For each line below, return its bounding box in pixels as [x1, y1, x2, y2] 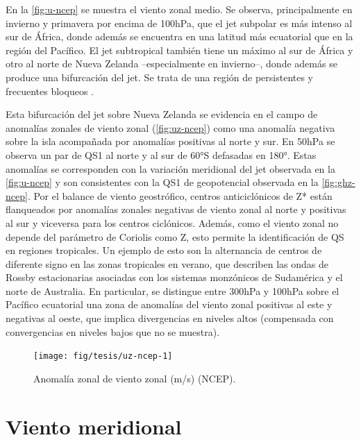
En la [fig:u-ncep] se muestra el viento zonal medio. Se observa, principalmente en [6, 2, 353, 16]
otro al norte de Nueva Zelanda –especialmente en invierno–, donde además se [6, 56, 337, 71]
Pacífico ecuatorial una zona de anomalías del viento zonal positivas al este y [6, 297, 333, 312]
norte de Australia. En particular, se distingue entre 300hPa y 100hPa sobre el [6, 283, 339, 298]
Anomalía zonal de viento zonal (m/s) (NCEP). [33, 371, 236, 385]
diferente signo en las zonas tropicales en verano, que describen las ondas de [6, 256, 328, 271]
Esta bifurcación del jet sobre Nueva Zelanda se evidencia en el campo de [6, 107, 318, 121]
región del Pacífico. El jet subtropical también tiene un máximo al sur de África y [6, 42, 353, 57]
